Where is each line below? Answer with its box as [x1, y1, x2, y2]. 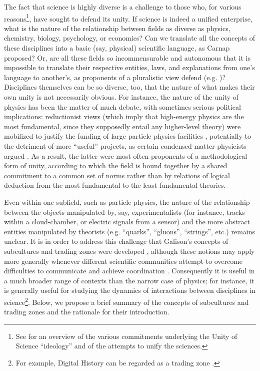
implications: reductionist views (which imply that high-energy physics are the [4, 111, 244, 122]
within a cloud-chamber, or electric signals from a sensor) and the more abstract [4, 216, 250, 227]
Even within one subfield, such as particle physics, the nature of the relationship [4, 196, 250, 207]
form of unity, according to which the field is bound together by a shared [4, 160, 227, 171]
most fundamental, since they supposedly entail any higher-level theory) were [4, 121, 241, 131]
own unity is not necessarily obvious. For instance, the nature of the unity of [4, 92, 238, 102]
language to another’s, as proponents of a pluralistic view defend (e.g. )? [4, 72, 226, 82]
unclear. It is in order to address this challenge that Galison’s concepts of [4, 236, 228, 246]
